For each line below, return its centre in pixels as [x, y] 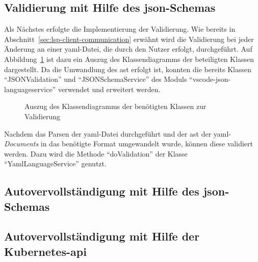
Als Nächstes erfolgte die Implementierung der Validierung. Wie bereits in [120, 29]
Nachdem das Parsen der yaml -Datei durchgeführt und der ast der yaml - [118, 133]
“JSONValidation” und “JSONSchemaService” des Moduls [96, 79]
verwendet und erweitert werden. [109, 89]
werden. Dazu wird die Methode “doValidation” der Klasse [96, 153]
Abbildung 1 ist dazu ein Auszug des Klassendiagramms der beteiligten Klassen [129, 59]
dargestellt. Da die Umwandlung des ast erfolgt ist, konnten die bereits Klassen [128, 69]
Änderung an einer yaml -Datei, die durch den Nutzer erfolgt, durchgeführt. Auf [128, 49]
